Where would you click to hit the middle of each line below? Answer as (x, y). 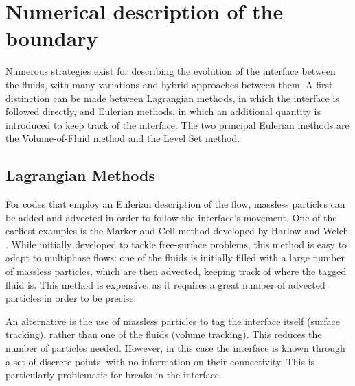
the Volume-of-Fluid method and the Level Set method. (123, 138)
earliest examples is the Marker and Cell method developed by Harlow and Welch (177, 231)
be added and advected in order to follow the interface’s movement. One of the (171, 217)
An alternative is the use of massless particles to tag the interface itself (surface (173, 321)
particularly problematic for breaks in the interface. (114, 375)
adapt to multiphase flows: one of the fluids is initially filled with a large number (175, 257)
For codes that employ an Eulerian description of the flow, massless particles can (175, 204)
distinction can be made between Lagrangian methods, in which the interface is (172, 98)
